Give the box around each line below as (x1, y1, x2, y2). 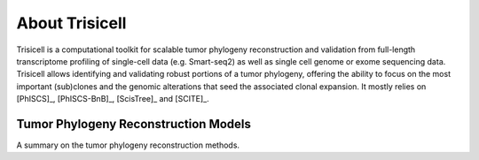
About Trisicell (16, 13, 127, 33)
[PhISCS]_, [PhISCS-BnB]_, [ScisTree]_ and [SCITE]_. (16, 94, 209, 104)
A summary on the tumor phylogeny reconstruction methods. (16, 140, 239, 150)
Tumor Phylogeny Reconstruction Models (16, 116, 252, 132)
